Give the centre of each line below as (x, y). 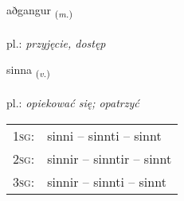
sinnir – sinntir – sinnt (110, 158)
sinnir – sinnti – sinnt (107, 181)
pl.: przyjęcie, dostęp (56, 43)
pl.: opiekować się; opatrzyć (73, 103)
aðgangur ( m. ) (39, 11)
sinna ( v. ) (28, 71)
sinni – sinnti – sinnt (104, 135)
